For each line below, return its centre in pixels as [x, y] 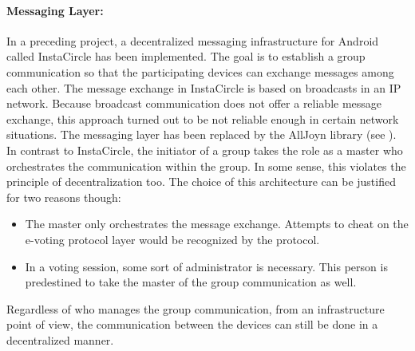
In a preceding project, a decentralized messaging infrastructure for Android [193, 40]
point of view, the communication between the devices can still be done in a [192, 324]
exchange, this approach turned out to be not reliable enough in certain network [203, 118]
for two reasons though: [64, 197]
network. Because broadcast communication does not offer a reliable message [194, 103]
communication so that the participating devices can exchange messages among [200, 71]
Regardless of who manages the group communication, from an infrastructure [196, 308]
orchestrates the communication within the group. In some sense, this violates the [206, 166]
